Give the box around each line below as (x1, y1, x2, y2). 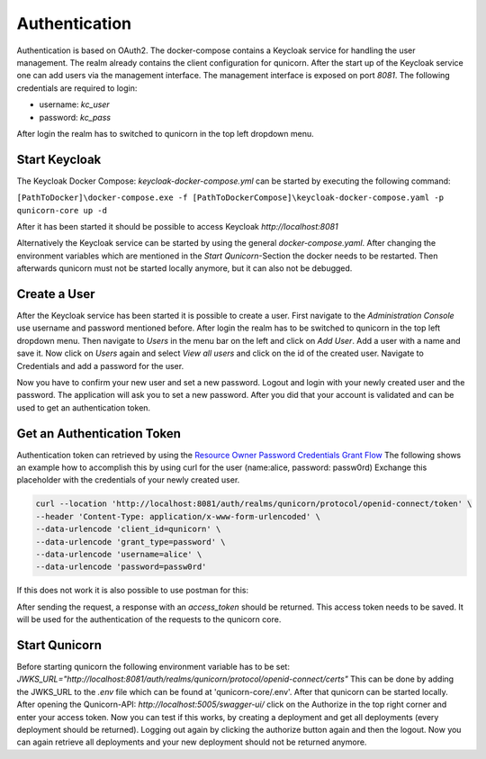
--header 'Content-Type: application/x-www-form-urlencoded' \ (35, 511, 321, 521)
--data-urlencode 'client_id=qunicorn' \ (35, 524, 221, 535)
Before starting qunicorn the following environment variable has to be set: (16, 662, 290, 673)
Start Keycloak (16, 151, 102, 167)
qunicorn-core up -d (16, 205, 108, 215)
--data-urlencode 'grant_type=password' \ (35, 537, 226, 547)
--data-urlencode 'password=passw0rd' (35, 562, 207, 572)
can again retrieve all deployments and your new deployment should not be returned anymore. (16, 736, 367, 747)
